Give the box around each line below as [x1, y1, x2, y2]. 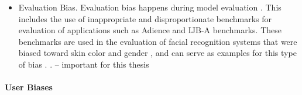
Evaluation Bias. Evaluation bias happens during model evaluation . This [18, 1, 282, 13]
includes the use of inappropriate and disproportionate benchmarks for [18, 12, 272, 24]
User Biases [5, 81, 53, 93]
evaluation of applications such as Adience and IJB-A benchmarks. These [18, 24, 282, 36]
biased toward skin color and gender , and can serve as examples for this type [18, 47, 297, 59]
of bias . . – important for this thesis [18, 58, 149, 70]
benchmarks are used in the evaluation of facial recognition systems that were [18, 35, 297, 47]
